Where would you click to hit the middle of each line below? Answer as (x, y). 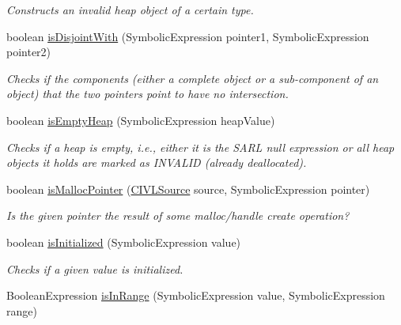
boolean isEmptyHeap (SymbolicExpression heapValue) (141, 120)
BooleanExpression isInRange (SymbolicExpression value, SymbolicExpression (196, 295)
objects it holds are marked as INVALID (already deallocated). (157, 162)
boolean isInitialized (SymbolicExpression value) (124, 242)
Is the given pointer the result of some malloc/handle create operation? (178, 215)
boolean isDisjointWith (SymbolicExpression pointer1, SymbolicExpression (188, 36)
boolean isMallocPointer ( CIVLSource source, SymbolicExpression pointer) (188, 189)
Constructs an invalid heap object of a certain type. (130, 9)
